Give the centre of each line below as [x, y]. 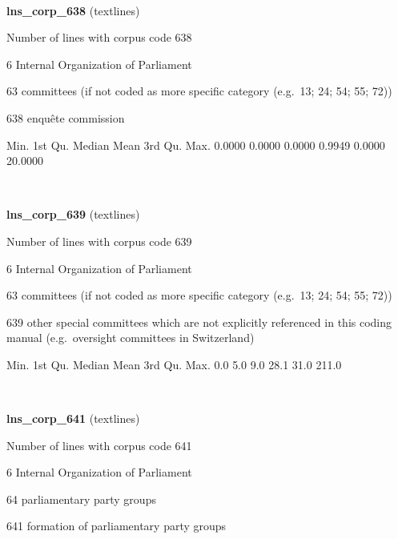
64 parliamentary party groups [81, 499]
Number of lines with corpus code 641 [99, 445]
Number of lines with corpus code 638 [99, 37]
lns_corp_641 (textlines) [73, 418]
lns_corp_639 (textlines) [73, 214]
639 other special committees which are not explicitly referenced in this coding [199, 322]
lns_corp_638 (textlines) [73, 10]
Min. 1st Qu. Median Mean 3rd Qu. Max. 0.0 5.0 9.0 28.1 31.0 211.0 [174, 364]
